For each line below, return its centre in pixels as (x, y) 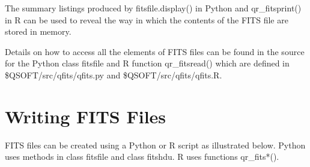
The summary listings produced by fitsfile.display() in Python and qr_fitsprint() (153, 8)
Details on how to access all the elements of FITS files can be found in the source (155, 51)
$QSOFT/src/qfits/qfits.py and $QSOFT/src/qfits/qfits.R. (114, 75)
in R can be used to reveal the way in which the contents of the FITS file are (147, 19)
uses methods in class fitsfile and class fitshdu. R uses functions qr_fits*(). (142, 157)
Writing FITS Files (86, 116)
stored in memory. (38, 31)
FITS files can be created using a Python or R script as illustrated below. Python (155, 145)
